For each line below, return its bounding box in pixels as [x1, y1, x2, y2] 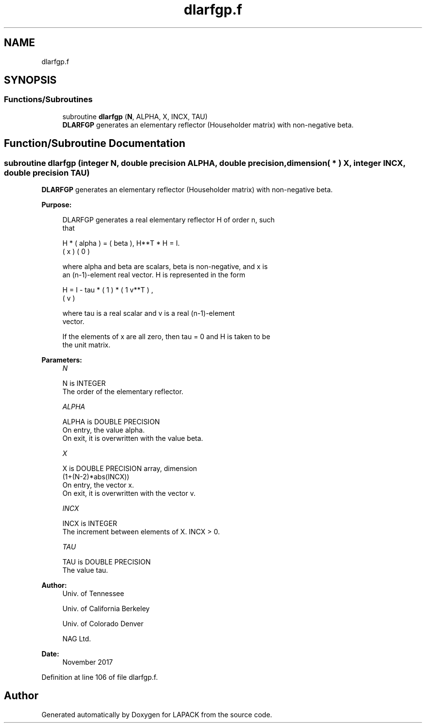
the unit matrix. [62, 341, 110, 349]
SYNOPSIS [4, 74, 57, 87]
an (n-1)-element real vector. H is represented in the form [62, 271, 246, 279]
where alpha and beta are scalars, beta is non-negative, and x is [62, 262, 268, 271]
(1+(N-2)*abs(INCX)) [62, 473, 129, 481]
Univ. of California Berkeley [62, 604, 150, 613]
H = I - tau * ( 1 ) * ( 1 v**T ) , [62, 286, 153, 294]
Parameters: [41, 356, 82, 364]
